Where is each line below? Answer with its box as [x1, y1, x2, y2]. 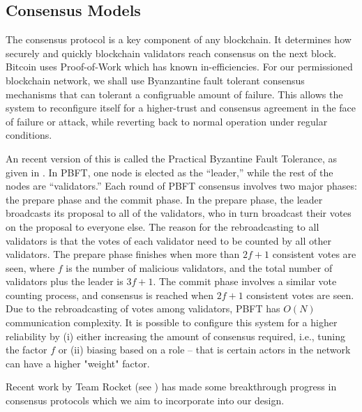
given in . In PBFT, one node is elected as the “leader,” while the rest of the [6, 165, 333, 179]
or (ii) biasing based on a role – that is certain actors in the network [58, 342, 351, 357]
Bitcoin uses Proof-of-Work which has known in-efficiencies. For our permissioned [6, 59, 353, 74]
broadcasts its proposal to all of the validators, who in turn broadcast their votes [6, 206, 352, 220]
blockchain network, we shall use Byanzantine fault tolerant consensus [6, 73, 305, 87]
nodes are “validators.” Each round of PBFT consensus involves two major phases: [6, 178, 357, 193]
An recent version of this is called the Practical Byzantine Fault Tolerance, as [6, 151, 338, 165]
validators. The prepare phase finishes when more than [6, 247, 240, 261]
